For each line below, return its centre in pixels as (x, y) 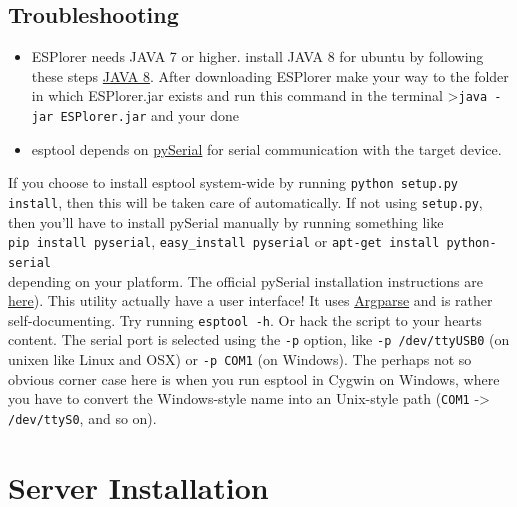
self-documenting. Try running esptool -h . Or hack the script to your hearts (245, 319)
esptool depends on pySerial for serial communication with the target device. (266, 148)
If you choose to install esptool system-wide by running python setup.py (233, 182)
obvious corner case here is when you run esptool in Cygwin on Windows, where (254, 378)
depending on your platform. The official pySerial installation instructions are (245, 280)
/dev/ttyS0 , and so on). (82, 417)
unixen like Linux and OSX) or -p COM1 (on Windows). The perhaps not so (240, 359)
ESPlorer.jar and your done (149, 115)
